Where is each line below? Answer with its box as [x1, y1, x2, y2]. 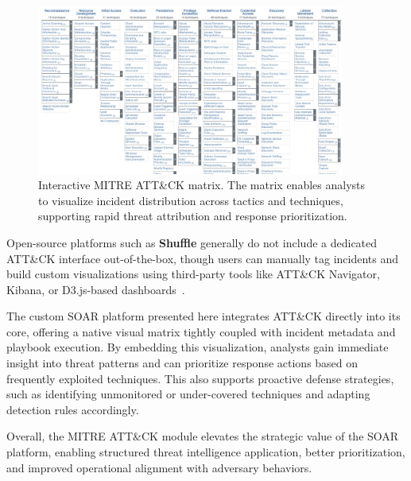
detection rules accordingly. [6, 401, 139, 417]
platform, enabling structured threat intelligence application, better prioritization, [6, 444, 405, 460]
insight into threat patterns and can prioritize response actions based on [6, 355, 359, 371]
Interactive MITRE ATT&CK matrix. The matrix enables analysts [38, 176, 365, 193]
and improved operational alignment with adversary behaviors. [6, 459, 312, 475]
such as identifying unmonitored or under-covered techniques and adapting [6, 386, 370, 402]
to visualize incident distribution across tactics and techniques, [38, 192, 343, 208]
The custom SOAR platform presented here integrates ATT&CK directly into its [6, 308, 401, 324]
